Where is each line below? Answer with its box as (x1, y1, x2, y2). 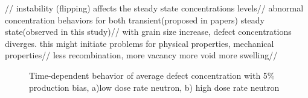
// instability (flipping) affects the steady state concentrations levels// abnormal (5, 2, 304, 14)
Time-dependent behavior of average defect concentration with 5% (29, 69, 275, 81)
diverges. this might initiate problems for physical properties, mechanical (5, 37, 274, 49)
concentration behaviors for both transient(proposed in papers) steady (5, 13, 265, 26)
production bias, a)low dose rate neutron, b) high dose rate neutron (29, 81, 280, 93)
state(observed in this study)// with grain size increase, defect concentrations (5, 25, 292, 38)
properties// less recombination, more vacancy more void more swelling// (5, 49, 278, 61)
